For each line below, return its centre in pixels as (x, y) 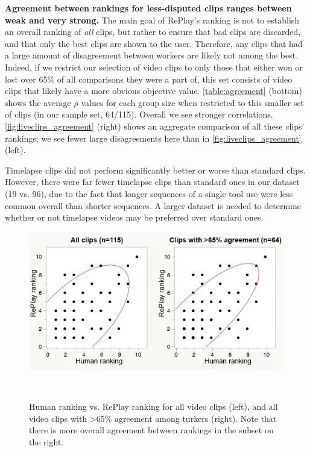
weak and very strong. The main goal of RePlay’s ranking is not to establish (152, 20)
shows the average (38, 102)
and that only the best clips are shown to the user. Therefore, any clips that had (154, 43)
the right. (46, 442)
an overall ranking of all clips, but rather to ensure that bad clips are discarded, (153, 32)
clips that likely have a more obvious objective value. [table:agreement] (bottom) (153, 91)
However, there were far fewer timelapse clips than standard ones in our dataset (152, 182)
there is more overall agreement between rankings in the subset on (151, 430)
